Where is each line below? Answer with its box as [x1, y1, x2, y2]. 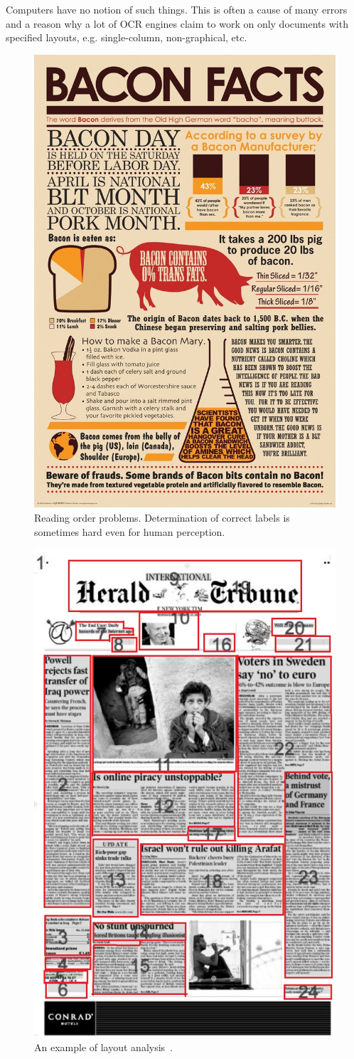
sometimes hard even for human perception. [34, 524, 225, 539]
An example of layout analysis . [34, 1039, 173, 1054]
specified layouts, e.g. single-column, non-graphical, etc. [6, 30, 247, 45]
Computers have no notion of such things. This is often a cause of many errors [6, 2, 348, 16]
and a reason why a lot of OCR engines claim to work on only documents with [6, 16, 348, 31]
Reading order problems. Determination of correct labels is [34, 510, 290, 525]
